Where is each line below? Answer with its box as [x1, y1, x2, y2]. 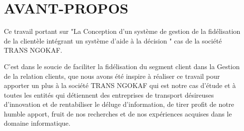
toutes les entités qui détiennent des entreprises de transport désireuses [4, 89, 214, 100]
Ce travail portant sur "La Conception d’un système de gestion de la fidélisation [4, 26, 241, 36]
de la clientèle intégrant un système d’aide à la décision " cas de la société [4, 35, 222, 45]
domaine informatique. [4, 118, 71, 128]
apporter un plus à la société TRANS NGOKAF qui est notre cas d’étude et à [4, 80, 236, 90]
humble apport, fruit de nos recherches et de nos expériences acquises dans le [4, 108, 232, 118]
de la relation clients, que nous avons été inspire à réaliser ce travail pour [4, 71, 220, 81]
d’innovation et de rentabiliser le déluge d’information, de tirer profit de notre [4, 99, 234, 109]
